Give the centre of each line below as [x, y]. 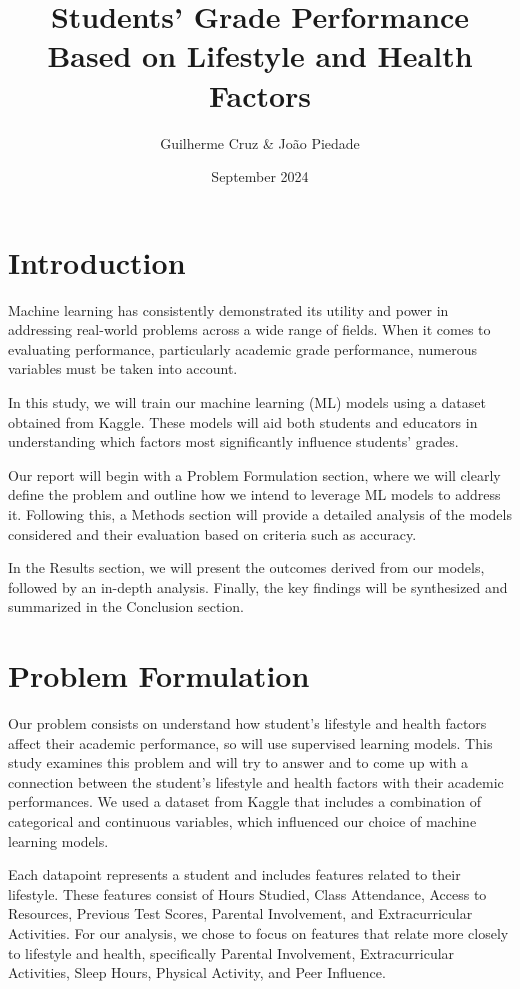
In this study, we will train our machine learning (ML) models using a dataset [247, 402]
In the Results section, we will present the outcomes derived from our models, [246, 567]
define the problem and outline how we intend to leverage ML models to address [254, 494]
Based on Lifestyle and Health [260, 55]
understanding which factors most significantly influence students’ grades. [233, 441]
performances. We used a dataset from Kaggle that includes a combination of [244, 801]
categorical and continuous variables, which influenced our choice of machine [242, 821]
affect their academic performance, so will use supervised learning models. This [250, 742]
